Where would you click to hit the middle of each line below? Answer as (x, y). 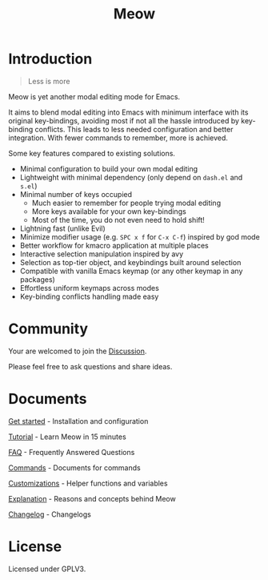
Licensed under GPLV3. (47, 569)
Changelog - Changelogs (50, 514)
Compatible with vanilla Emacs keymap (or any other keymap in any (131, 271)
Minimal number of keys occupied (76, 194)
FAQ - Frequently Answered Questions (72, 452)
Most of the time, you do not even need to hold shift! (118, 220)
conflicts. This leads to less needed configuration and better (134, 129)
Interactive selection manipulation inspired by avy (102, 254)
